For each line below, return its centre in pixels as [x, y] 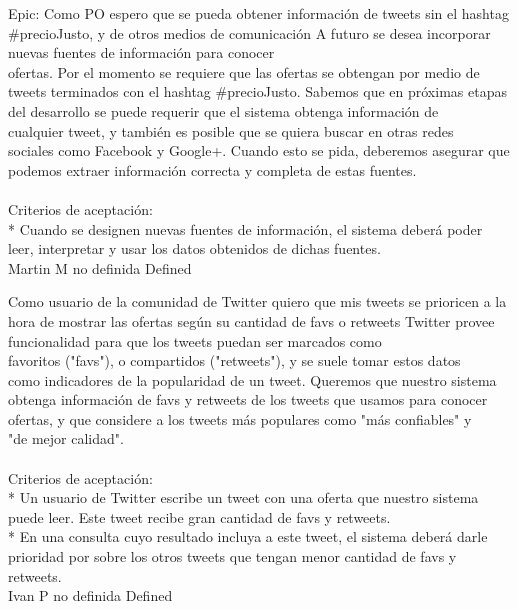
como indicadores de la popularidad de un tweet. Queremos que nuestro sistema [252, 379]
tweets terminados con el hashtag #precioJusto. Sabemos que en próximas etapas [257, 91]
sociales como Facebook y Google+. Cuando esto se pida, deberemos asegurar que [259, 150]
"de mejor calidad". [66, 438]
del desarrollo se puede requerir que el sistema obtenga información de [223, 110]
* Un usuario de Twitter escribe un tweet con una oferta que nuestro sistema [243, 497]
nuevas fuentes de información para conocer [141, 52]
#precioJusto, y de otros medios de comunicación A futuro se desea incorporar [249, 32]
